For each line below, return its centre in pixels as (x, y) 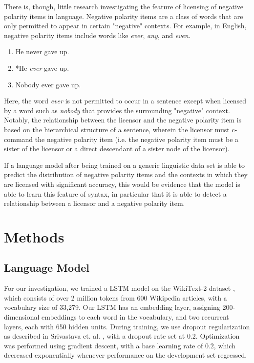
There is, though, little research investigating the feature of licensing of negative (124, 6)
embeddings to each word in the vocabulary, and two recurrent (135, 317)
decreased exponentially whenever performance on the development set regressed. (126, 355)
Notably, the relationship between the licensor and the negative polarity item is (123, 120)
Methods (34, 236)
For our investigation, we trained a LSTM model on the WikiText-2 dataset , (119, 288)
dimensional (22, 317)
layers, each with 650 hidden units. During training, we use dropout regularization (127, 326)
